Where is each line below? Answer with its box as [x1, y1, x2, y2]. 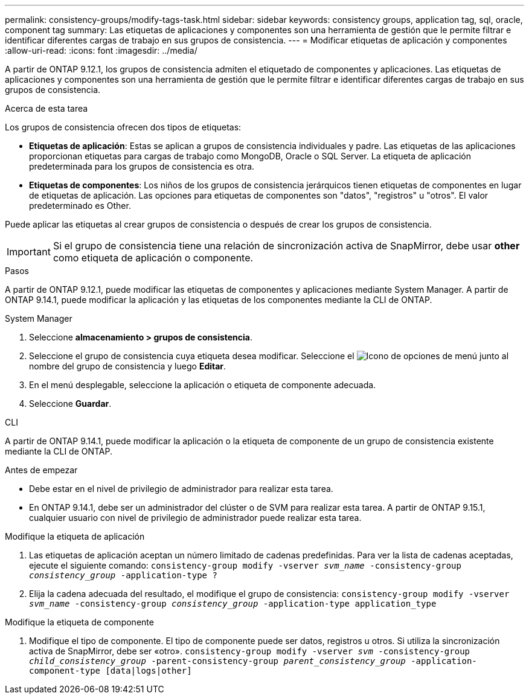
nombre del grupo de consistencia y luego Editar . [29, 361, 226, 371]
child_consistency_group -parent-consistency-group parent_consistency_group [29, 656, 406, 666]
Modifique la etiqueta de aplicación [5, 531, 145, 541]
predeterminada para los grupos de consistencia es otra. [29, 161, 255, 171]
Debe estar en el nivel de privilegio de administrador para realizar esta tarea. [29, 484, 333, 494]
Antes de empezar [5, 465, 78, 475]
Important [7, 246, 51, 258]
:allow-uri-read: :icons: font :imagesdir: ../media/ [5, 45, 197, 56]
